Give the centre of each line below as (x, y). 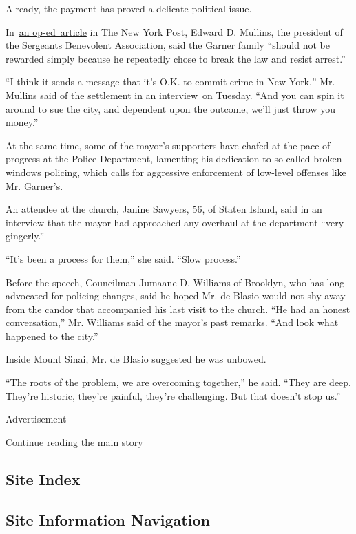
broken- (329, 159)
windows (23, 172)
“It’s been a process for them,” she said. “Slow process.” (123, 258)
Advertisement (36, 419)
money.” (22, 122)
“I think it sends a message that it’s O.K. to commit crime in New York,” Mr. (170, 82)
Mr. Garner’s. (34, 185)
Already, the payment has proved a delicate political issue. (129, 8)
